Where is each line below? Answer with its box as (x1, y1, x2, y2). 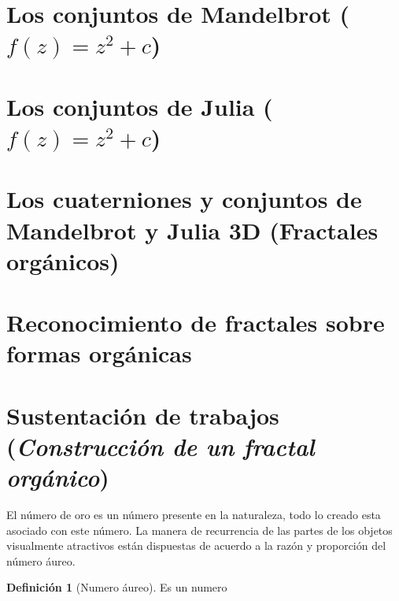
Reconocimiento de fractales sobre (6, 306, 385, 339)
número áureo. (6, 552, 76, 569)
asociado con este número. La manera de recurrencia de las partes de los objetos (6, 521, 393, 538)
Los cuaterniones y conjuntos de (6, 183, 362, 215)
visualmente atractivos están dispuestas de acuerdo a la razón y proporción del (6, 537, 386, 554)
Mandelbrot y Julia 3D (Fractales (6, 213, 379, 246)
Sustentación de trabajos (6, 399, 279, 431)
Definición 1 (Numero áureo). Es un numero (6, 579, 227, 595)
